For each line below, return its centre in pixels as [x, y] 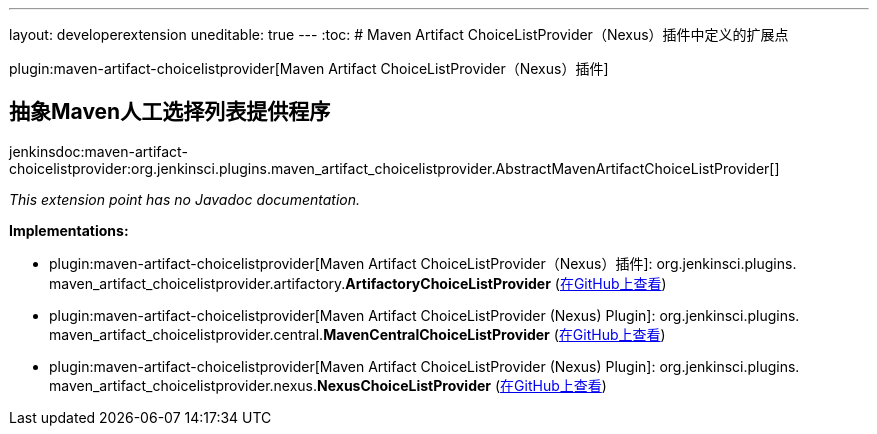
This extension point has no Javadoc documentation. [185, 199]
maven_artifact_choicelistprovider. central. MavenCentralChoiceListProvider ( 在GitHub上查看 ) [357, 334]
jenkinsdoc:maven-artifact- [98, 151]
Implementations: [69, 230]
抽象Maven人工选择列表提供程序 [170, 112]
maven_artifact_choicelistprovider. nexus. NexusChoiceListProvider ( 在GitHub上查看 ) [328, 385]
